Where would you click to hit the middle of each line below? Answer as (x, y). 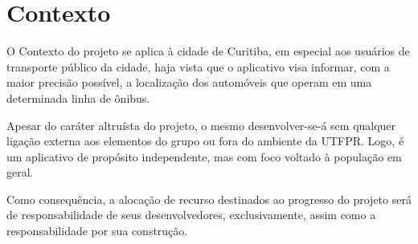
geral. (20, 172)
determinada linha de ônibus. (78, 98)
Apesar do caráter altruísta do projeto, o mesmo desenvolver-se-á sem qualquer (201, 125)
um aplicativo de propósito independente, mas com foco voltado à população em (204, 156)
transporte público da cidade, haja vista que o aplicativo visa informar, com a (198, 66)
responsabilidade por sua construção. (97, 231)
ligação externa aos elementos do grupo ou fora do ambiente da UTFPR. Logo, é (205, 141)
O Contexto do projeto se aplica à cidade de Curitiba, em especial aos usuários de (208, 51)
